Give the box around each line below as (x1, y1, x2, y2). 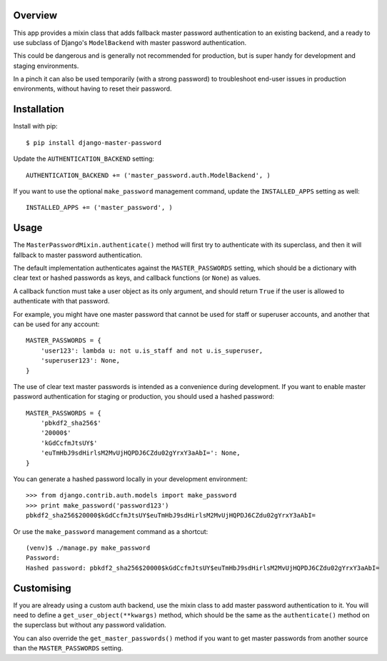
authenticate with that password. (13, 297, 110, 306)
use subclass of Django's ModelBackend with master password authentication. (13, 38, 247, 46)
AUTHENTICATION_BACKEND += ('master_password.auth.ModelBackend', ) (26, 171, 271, 179)
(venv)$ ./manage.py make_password (26, 544, 151, 552)
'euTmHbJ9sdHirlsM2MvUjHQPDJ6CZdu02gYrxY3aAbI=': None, (40, 449, 241, 457)
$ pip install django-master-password (26, 138, 162, 146)
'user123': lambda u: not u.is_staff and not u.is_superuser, (40, 346, 263, 355)
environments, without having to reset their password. (13, 84, 172, 93)
